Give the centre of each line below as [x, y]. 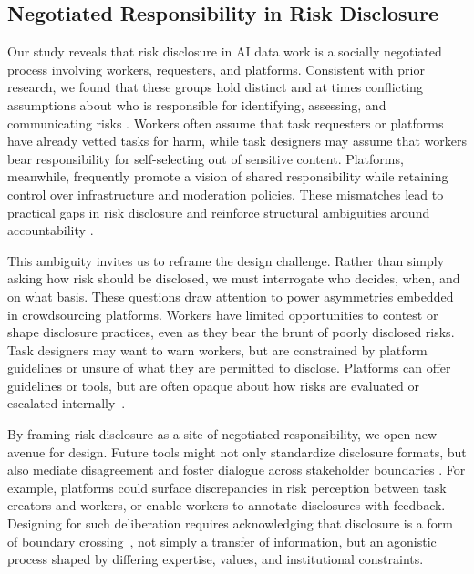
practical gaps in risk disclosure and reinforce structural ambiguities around [219, 212]
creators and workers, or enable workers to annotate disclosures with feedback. [227, 505]
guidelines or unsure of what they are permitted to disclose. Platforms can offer [229, 368]
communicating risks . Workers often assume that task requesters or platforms [226, 123]
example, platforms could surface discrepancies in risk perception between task [227, 487]
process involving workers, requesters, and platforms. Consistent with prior [216, 69]
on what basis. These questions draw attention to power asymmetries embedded [231, 296]
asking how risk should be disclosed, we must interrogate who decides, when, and [234, 278]
